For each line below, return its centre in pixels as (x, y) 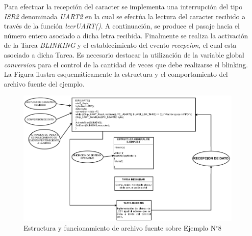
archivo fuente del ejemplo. (44, 83)
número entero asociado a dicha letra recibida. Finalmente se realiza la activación (126, 35)
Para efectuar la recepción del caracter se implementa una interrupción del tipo (123, 6)
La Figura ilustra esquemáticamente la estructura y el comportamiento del (116, 74)
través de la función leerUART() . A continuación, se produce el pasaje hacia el (122, 26)
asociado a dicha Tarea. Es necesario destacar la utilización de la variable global (124, 54)
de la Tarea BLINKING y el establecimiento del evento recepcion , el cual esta (120, 45)
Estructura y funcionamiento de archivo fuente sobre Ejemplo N (120, 228)
